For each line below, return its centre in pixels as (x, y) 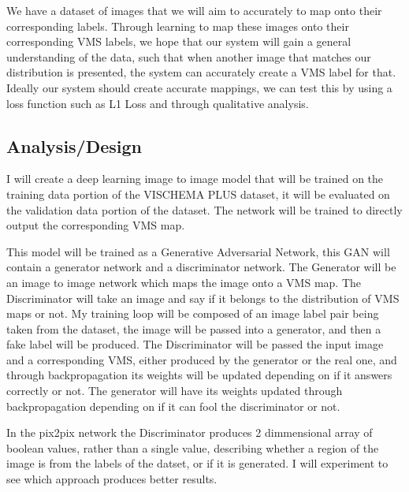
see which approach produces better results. (112, 479)
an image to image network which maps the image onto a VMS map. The (184, 282)
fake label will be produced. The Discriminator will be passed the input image (195, 344)
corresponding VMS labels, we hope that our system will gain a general (179, 41)
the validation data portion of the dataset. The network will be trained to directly (204, 209)
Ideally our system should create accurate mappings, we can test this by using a (199, 87)
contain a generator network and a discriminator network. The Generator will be (201, 267)
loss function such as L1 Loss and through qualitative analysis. (158, 103)
